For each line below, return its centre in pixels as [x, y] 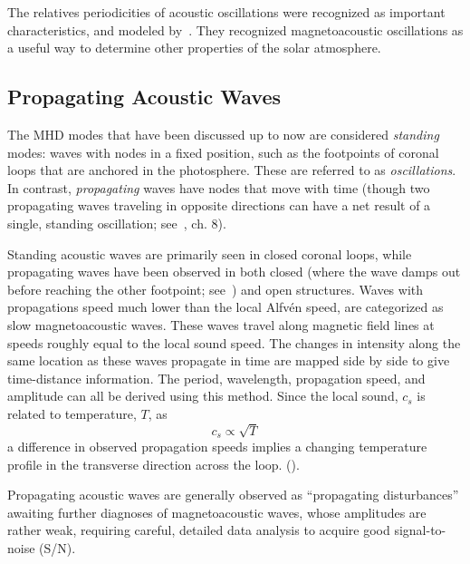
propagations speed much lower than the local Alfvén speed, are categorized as [225, 307]
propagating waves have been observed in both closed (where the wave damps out [234, 272]
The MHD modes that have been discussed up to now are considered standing [223, 134]
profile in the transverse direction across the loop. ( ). [153, 464]
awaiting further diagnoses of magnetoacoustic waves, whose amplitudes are [217, 512]
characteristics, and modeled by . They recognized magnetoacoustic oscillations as [235, 29]
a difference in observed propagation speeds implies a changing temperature [217, 447]
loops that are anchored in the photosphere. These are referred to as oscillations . [232, 170]
